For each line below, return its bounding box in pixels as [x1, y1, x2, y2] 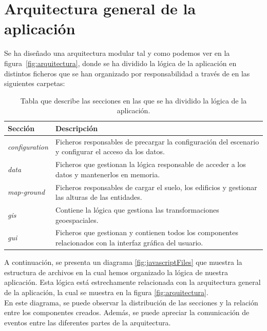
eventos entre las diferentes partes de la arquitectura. [4, 317, 171, 327]
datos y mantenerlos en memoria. [55, 169, 160, 179]
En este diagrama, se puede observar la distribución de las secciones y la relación [4, 297, 258, 307]
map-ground [8, 187, 45, 197]
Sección [8, 122, 35, 133]
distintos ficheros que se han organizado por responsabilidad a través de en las [4, 68, 250, 78]
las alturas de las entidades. [55, 192, 142, 202]
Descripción [55, 122, 98, 133]
